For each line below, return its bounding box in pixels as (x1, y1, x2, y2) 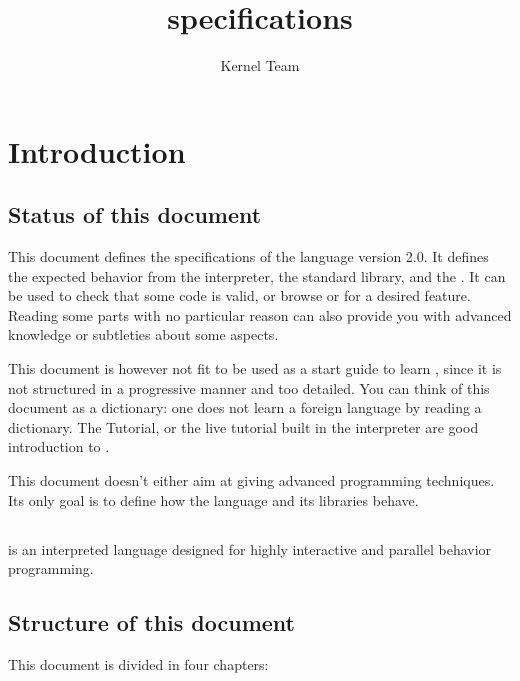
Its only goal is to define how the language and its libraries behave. (8, 489, 419, 510)
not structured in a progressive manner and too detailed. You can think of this (8, 377, 490, 398)
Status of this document (8, 199, 262, 230)
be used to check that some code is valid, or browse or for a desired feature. (8, 285, 471, 306)
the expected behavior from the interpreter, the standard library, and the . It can (8, 265, 506, 286)
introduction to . (8, 436, 110, 457)
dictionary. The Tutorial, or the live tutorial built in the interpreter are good (8, 416, 479, 437)
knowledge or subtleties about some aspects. (8, 324, 279, 345)
